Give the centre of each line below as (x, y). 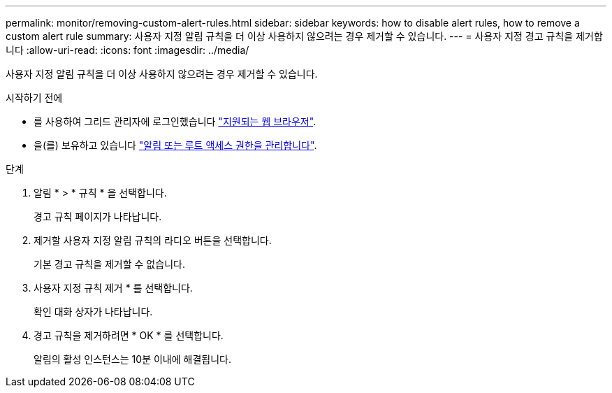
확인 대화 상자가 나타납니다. (93, 312)
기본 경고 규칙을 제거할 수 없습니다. (109, 264)
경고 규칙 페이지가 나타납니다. (98, 216)
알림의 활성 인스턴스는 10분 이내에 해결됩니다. (132, 359)
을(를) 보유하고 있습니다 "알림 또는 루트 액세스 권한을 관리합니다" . (175, 145)
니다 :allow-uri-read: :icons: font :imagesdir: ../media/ (127, 50)
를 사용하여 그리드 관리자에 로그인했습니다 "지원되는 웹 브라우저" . (175, 121)
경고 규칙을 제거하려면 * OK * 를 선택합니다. (129, 335)
